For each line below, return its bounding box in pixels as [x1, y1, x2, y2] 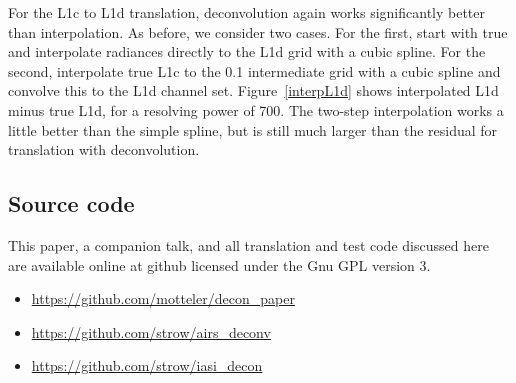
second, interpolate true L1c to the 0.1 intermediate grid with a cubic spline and [8, 60, 501, 81]
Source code [8, 188, 135, 219]
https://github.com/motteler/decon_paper [31, 288, 295, 309]
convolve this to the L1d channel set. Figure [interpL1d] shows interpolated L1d [8, 80, 499, 101]
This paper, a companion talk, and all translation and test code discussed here [8, 234, 489, 255]
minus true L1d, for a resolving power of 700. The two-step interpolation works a [8, 99, 504, 120]
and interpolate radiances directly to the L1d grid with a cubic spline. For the [8, 41, 486, 62]
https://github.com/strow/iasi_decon [31, 355, 263, 376]
